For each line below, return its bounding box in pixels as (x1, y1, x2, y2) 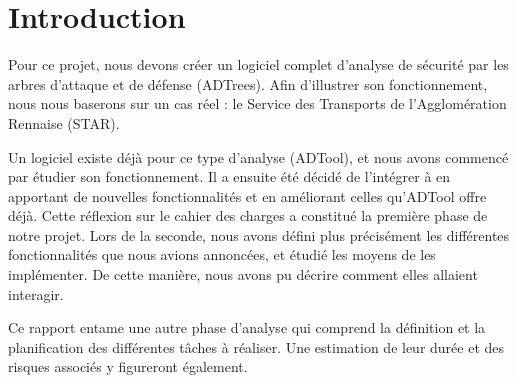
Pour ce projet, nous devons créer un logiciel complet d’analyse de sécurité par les (8, 54, 509, 75)
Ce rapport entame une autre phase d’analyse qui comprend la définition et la (8, 317, 486, 338)
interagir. (8, 283, 64, 304)
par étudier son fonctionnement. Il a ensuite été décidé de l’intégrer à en (8, 166, 451, 187)
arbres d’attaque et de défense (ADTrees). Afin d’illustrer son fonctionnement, (8, 73, 488, 94)
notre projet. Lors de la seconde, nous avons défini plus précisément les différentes (8, 224, 510, 245)
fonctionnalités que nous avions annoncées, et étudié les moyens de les (8, 244, 436, 265)
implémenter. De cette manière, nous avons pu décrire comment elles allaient (8, 264, 478, 285)
